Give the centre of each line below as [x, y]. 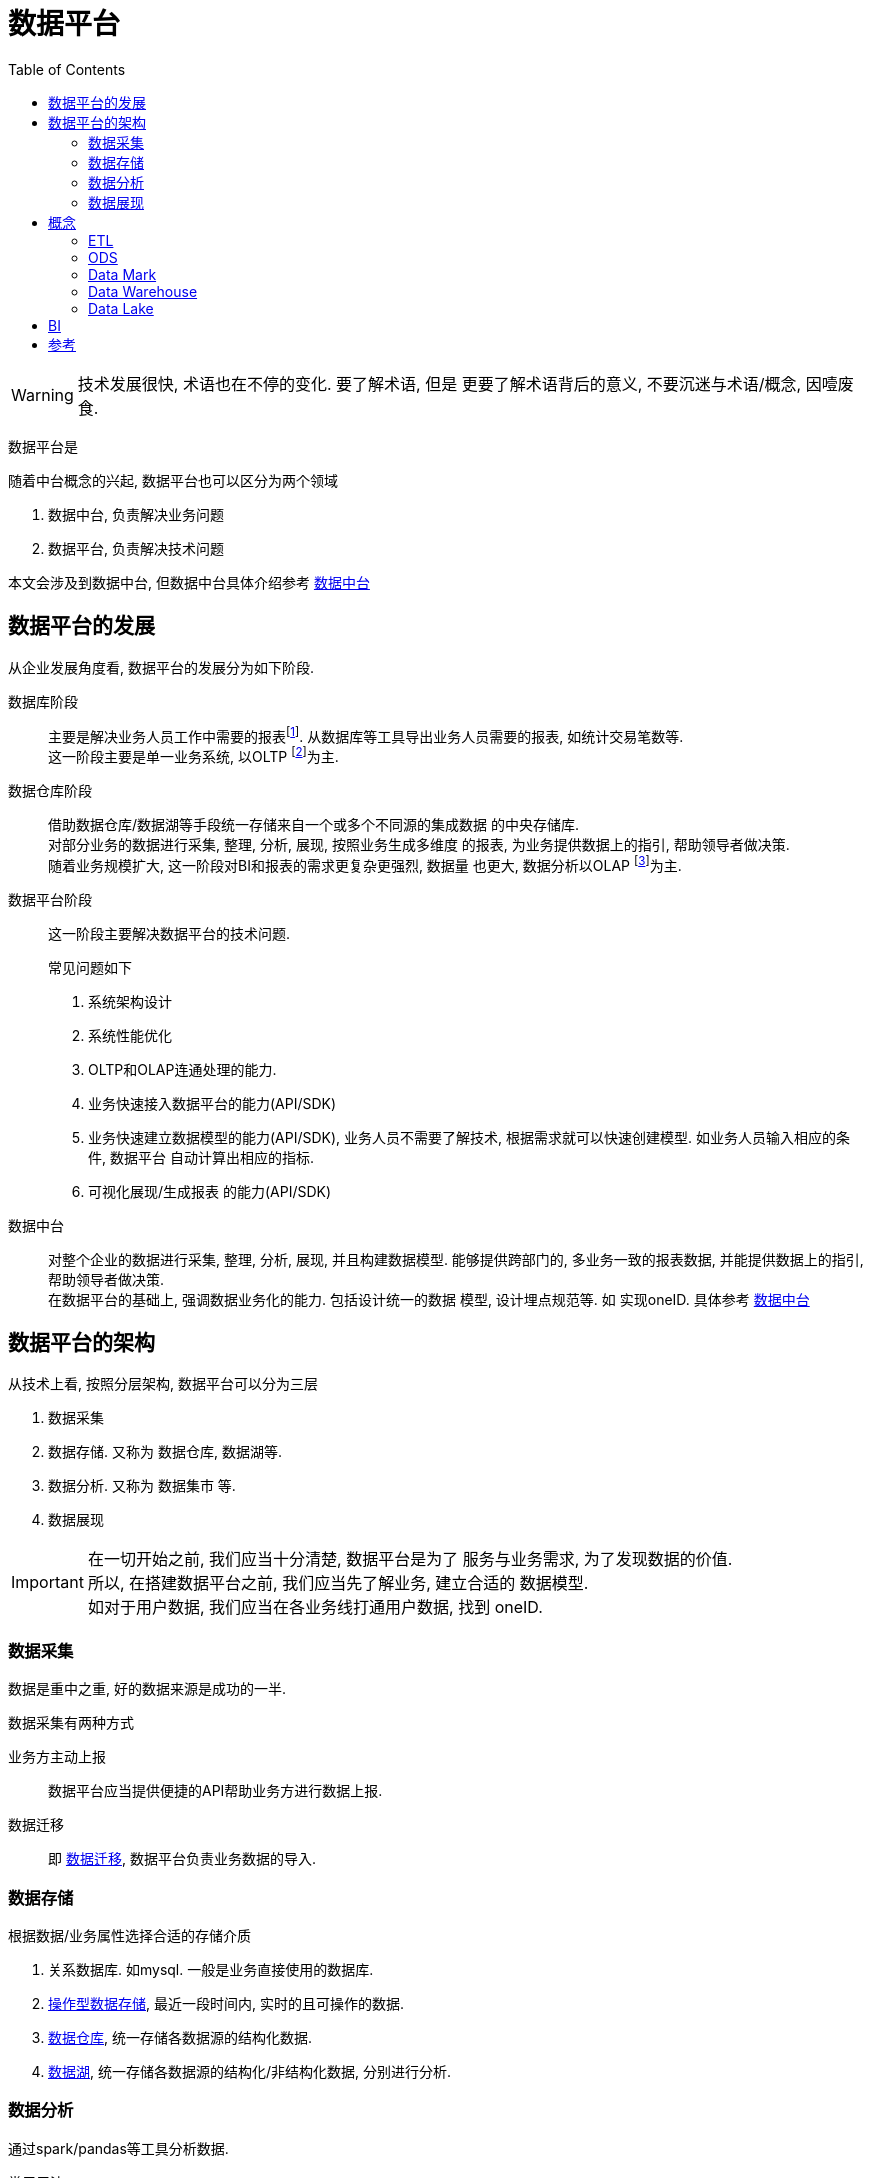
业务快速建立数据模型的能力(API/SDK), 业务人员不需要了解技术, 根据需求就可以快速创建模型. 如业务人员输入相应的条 [469, 1137]
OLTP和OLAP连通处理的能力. [182, 1069]
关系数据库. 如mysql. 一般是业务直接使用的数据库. [211, 1969]
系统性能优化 [130, 1035]
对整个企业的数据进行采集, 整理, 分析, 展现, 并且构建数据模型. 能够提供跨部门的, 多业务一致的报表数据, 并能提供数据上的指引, [456, 1259]
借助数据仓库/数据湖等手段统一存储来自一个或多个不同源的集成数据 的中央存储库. [314, 824]
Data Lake [121, 308]
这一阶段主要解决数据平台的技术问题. [169, 933]
